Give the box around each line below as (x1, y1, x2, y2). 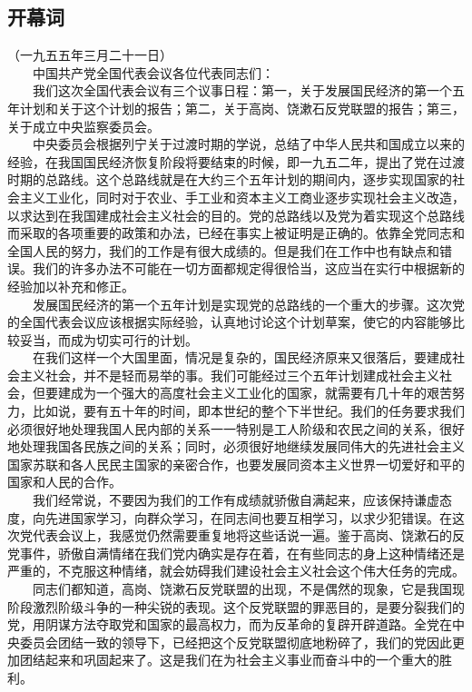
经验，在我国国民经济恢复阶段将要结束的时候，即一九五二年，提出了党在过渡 (7, 152, 465, 171)
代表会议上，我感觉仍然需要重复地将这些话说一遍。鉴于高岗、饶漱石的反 (32, 526, 465, 545)
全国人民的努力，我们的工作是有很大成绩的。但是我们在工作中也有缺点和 (7, 241, 439, 260)
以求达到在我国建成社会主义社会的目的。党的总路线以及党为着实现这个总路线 (7, 205, 465, 224)
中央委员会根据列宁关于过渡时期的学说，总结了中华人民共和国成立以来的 (32, 134, 465, 153)
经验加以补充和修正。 (7, 276, 134, 295)
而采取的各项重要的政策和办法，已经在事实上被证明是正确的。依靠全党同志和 (7, 223, 465, 242)
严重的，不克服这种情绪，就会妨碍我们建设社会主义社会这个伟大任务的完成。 (7, 561, 465, 580)
